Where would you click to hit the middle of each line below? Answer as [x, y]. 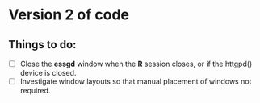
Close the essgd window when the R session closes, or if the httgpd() [136, 64]
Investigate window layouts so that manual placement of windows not [136, 81]
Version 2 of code [69, 15]
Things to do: [42, 45]
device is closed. [48, 73]
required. [35, 91]
